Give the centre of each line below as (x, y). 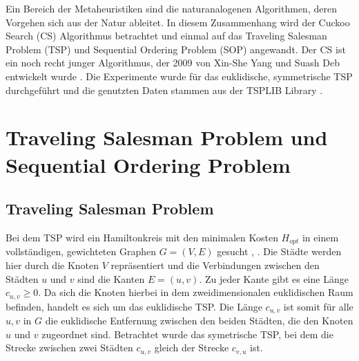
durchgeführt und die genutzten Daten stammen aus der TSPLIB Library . (164, 90)
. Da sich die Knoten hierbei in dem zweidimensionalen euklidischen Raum (196, 292)
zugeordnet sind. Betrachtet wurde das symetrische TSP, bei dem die (187, 334)
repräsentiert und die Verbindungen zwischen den (215, 265)
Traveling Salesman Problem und (167, 137)
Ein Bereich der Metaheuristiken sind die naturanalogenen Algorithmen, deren (171, 8)
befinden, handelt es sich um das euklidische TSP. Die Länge (134, 306)
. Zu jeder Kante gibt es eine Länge (274, 278)
